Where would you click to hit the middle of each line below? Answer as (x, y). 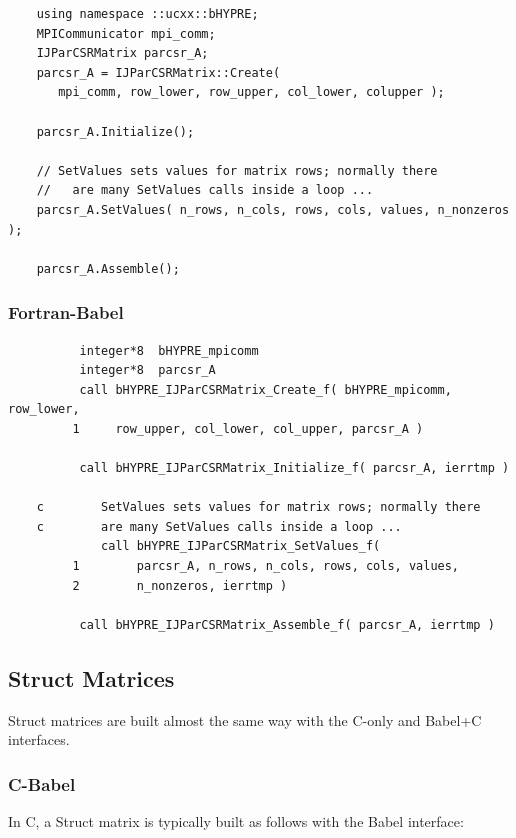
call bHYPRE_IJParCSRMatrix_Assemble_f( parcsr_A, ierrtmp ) (287, 624)
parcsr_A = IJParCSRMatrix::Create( (158, 72)
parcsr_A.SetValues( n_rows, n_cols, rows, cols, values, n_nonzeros (273, 209)
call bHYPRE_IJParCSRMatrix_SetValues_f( (241, 546)
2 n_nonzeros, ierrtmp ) (180, 585)
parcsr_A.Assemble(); (108, 268)
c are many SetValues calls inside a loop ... (219, 526)
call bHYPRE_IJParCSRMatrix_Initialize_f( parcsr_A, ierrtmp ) (294, 468)
